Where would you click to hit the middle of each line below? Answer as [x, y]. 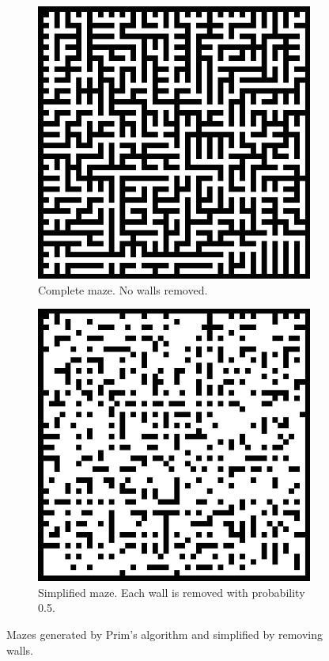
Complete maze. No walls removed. [123, 289]
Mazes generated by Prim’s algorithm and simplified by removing [164, 634]
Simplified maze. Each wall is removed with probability [172, 592]
